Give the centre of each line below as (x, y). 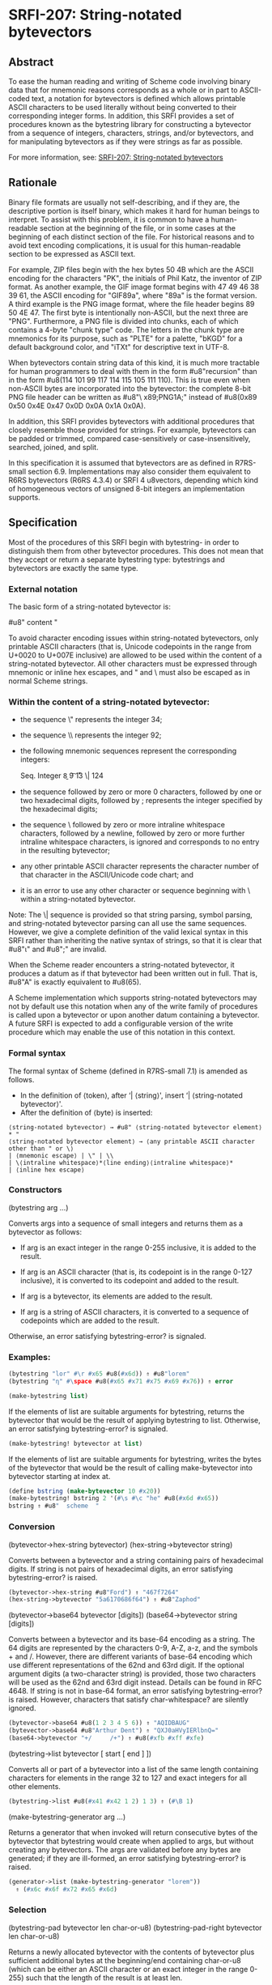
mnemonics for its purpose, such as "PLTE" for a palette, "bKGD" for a (125, 338)
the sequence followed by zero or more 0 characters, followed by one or (140, 792)
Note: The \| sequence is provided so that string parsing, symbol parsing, (130, 915)
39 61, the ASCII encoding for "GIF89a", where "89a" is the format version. (133, 295)
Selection (28, 1910)
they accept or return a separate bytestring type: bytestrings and (117, 559)
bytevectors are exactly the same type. (74, 567)
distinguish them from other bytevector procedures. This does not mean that (136, 550)
